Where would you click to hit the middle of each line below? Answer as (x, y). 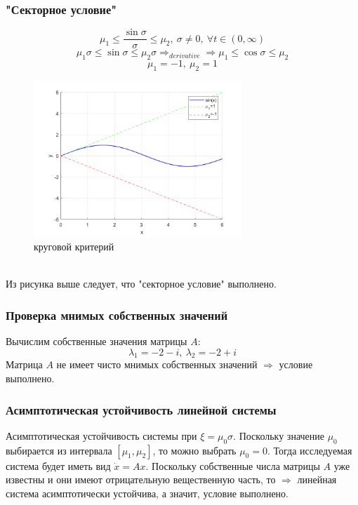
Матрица (24, 364)
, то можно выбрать (194, 450)
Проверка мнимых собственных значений (117, 315)
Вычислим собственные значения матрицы (97, 341)
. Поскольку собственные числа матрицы (233, 465)
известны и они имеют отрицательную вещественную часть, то (141, 479)
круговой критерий (74, 247)
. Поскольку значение (279, 435)
